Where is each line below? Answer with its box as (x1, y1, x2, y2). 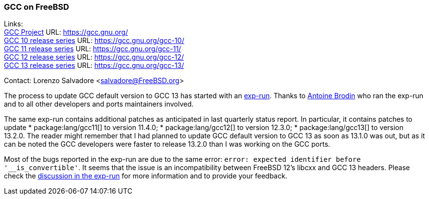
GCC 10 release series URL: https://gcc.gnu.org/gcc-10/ (4, 36, 184, 45)
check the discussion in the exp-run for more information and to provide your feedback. (4, 172, 287, 180)
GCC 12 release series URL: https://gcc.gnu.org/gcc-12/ (4, 53, 184, 62)
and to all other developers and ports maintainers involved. (4, 100, 194, 109)
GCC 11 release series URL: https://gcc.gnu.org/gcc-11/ (4, 44, 181, 53)
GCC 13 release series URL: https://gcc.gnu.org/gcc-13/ (4, 61, 184, 70)
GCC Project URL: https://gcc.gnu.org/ (4, 28, 128, 37)
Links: (4, 20, 23, 28)
